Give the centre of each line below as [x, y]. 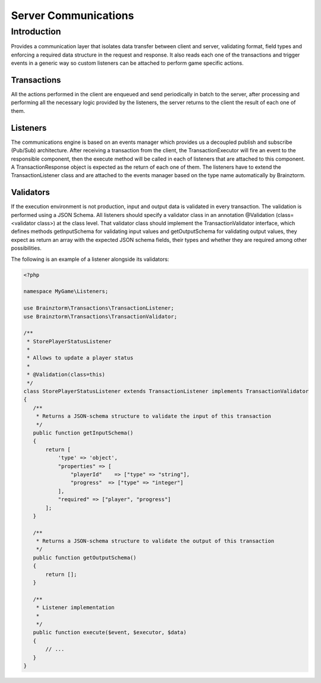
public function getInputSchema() [83, 433]
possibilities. [26, 248]
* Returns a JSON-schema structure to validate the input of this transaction [154, 416]
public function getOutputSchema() [85, 558]
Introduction [36, 32]
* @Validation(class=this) [66, 375]
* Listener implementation [75, 608]
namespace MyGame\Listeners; [66, 292]
